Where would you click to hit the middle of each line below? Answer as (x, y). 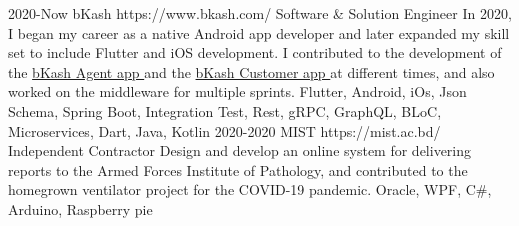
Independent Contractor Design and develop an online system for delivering (240, 150)
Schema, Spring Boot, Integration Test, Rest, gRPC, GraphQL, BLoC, (225, 110)
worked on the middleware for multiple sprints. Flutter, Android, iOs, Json (237, 91)
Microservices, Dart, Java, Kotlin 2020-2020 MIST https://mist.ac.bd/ (224, 130)
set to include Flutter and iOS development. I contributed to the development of (255, 52)
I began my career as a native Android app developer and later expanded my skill (259, 32)
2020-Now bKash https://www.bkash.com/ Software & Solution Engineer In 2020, (260, 13)
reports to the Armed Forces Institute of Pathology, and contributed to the (238, 169)
